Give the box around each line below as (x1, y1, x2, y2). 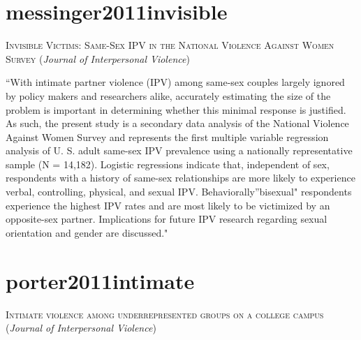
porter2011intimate (6, 266, 195, 295)
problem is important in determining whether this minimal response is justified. (6, 102, 346, 117)
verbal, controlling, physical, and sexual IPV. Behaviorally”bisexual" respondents (6, 184, 352, 199)
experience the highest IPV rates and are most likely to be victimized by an (6, 198, 330, 212)
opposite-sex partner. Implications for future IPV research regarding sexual (6, 212, 327, 226)
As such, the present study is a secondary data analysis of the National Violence (6, 116, 349, 131)
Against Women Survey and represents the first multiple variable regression (6, 129, 329, 144)
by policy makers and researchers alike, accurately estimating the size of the (6, 88, 331, 103)
